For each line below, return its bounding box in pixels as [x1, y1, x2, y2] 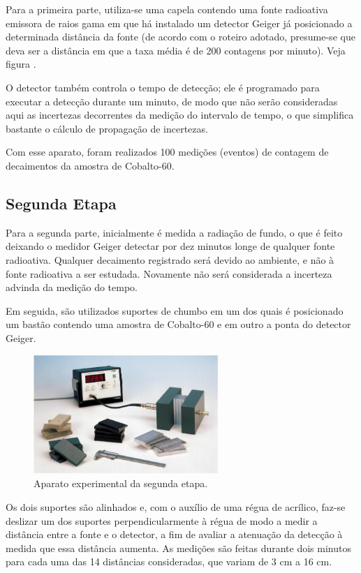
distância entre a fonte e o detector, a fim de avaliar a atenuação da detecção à [6, 527, 343, 542]
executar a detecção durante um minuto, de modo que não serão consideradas [6, 94, 338, 108]
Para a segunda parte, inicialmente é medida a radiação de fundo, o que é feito [6, 225, 343, 239]
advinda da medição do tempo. [6, 280, 138, 295]
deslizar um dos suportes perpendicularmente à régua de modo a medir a [6, 513, 318, 528]
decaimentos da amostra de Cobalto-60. [6, 158, 175, 172]
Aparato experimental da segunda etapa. [34, 476, 208, 491]
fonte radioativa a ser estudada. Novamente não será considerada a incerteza [6, 266, 332, 281]
